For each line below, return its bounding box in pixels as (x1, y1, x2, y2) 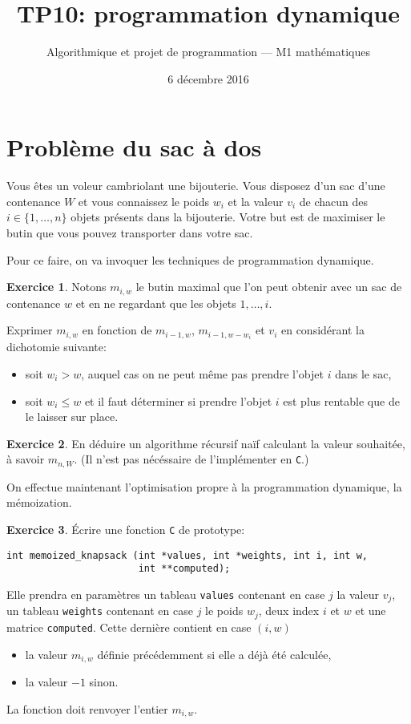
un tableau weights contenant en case (6, 602, 193, 619)
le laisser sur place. (25, 408, 119, 425)
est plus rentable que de (283, 392, 400, 409)
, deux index (258, 602, 320, 619)
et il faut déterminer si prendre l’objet (84, 392, 272, 409)
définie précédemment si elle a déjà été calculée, (97, 645, 332, 662)
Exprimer (6, 322, 53, 338)
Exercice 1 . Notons (6, 278, 107, 295)
